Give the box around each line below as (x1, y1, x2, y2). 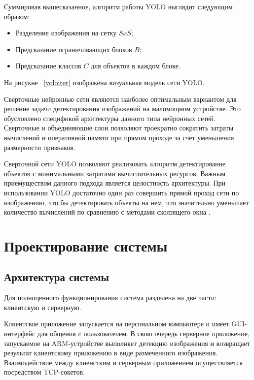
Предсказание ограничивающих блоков (15, 44, 132, 54)
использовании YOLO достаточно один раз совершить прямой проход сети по (4, 187, 239, 197)
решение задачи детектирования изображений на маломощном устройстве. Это (4, 103, 241, 114)
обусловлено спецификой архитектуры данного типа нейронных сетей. (4, 113, 216, 123)
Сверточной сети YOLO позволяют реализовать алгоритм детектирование (4, 158, 226, 169)
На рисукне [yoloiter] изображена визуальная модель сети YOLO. (4, 77, 205, 87)
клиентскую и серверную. (4, 302, 81, 312)
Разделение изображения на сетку (15, 28, 117, 38)
